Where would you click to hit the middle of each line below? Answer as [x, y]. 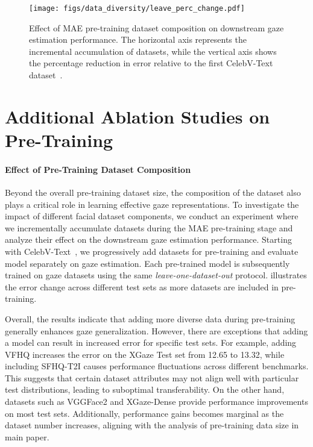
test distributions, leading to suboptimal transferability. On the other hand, [145, 389]
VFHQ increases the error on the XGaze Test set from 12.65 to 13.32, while [145, 354]
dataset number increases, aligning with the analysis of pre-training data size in [152, 425]
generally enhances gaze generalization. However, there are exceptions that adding [156, 330]
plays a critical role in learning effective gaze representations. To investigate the [152, 204]
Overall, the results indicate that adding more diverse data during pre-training [150, 318]
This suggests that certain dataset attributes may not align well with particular [152, 377]
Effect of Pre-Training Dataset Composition [98, 169]
